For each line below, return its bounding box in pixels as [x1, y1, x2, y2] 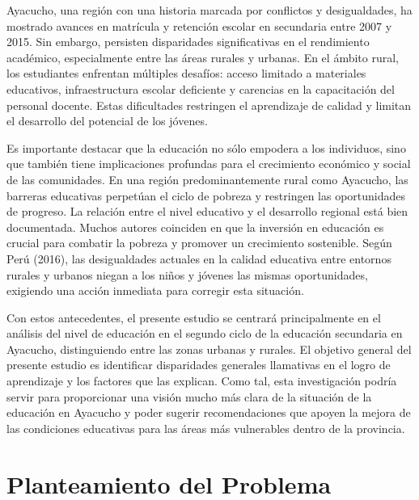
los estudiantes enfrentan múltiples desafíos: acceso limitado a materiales [6, 65, 366, 82]
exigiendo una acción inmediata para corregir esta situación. [6, 282, 304, 299]
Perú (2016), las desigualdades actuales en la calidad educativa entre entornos [6, 250, 391, 267]
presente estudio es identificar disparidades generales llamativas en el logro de [6, 356, 391, 373]
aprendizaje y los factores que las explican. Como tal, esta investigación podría [6, 372, 397, 389]
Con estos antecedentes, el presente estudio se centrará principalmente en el [6, 309, 381, 326]
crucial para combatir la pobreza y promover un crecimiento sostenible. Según [6, 234, 392, 251]
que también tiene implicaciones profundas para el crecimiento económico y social [6, 155, 411, 172]
